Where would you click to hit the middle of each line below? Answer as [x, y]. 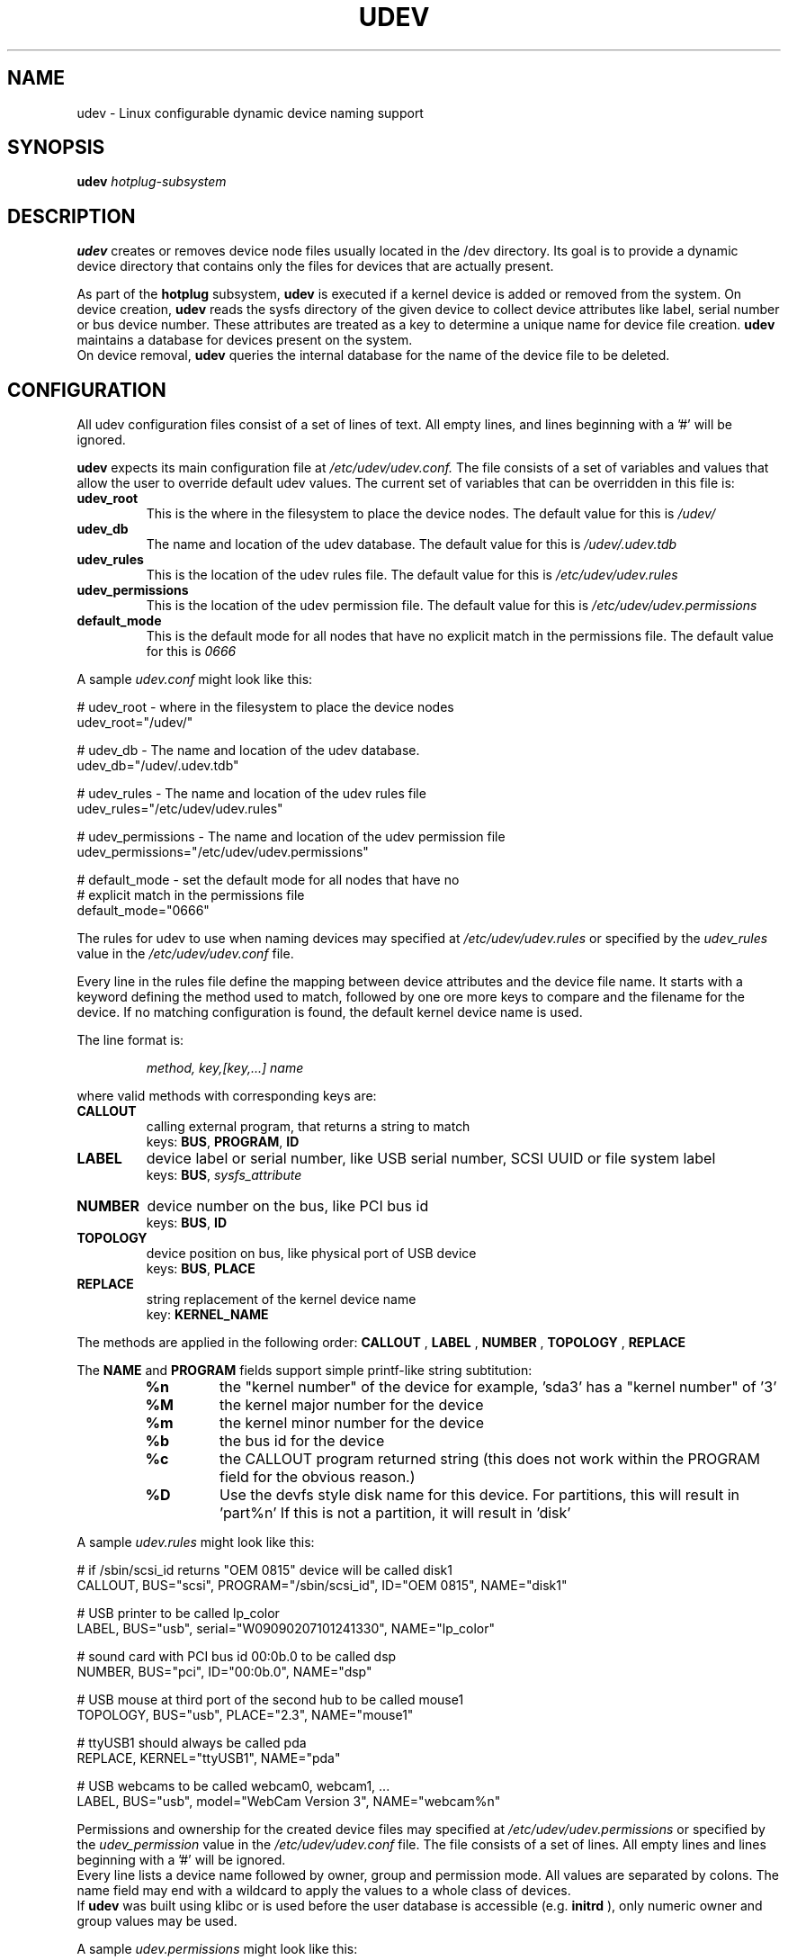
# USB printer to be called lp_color [178, 1614]
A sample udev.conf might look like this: [195, 679]
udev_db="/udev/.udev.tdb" [158, 766]
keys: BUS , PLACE [201, 1269]
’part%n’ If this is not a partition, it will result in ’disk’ [395, 1513]
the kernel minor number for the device [352, 1423]
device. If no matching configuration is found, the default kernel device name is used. [330, 1012]
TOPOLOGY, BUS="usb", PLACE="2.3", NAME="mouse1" [245, 1715]
